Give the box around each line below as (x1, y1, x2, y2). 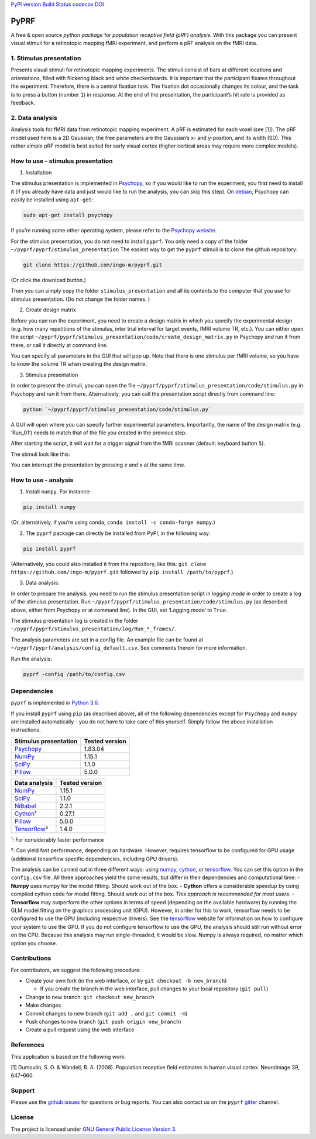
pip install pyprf (23, 545, 76, 552)
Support (11, 1086, 35, 1095)
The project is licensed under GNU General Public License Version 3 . (11, 1126, 177, 1133)
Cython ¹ (14, 809, 37, 818)
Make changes (25, 1001, 61, 1009)
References (11, 1041, 44, 1049)
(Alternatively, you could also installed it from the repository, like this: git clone (11, 560, 207, 567)
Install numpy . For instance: (25, 488, 91, 495)
